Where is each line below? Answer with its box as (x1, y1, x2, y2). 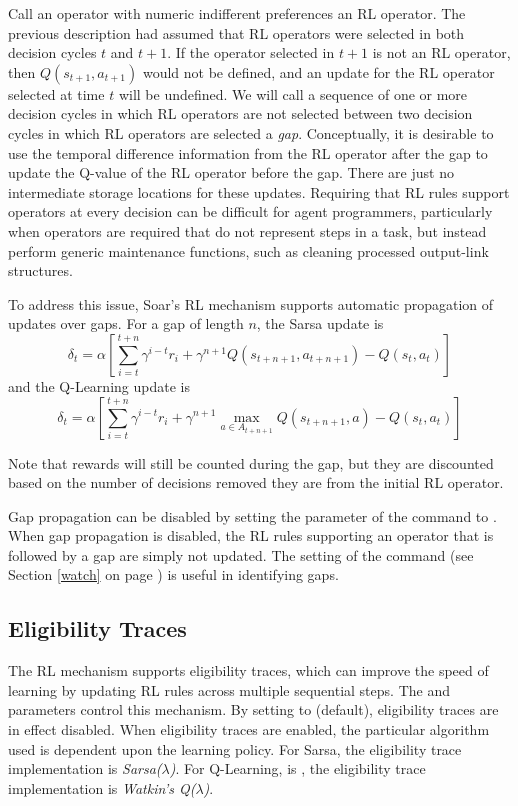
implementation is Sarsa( (8, 758, 162, 779)
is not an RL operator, (372, 42, 511, 63)
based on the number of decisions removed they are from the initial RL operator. (8, 472, 504, 493)
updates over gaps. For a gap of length (8, 313, 244, 334)
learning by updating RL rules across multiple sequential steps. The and (8, 679, 450, 700)
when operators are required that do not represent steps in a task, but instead (8, 220, 487, 241)
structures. (8, 260, 73, 281)
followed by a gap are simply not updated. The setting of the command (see (8, 544, 474, 565)
